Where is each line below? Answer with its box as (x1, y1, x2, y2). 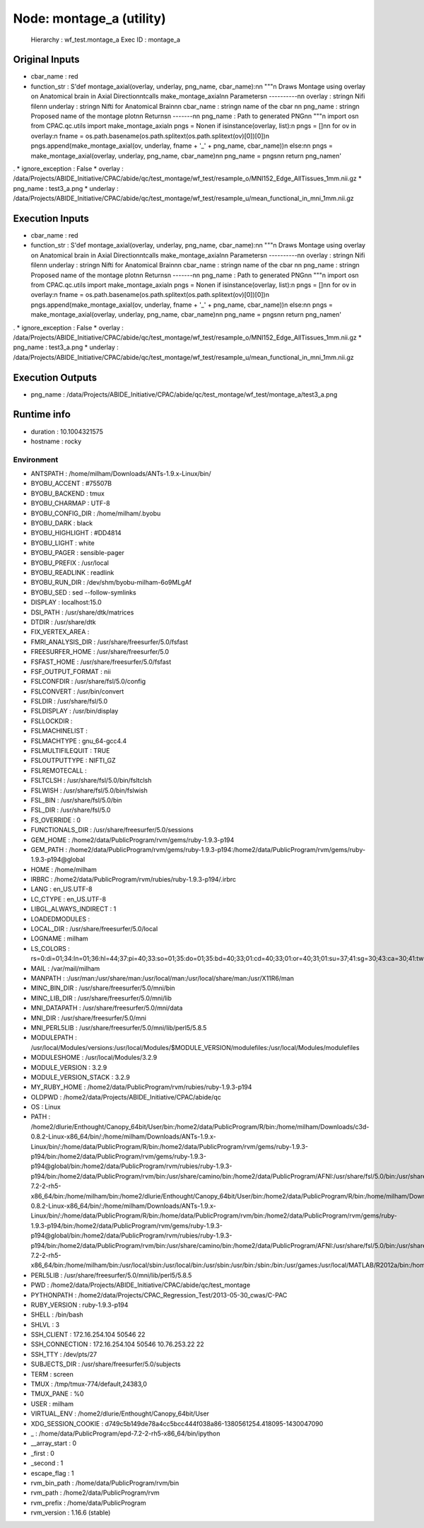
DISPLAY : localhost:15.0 (30, 598, 102, 607)
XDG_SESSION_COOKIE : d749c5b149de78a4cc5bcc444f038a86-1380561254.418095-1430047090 (30, 1419, 324, 1428)
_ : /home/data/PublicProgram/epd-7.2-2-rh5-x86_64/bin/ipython (30, 1429, 220, 1437)
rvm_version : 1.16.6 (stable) (30, 1508, 111, 1517)
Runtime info (13, 409, 71, 421)
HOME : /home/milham (30, 865, 97, 873)
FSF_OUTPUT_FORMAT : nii (30, 667, 111, 675)
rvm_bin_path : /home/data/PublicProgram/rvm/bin (30, 1479, 179, 1487)
